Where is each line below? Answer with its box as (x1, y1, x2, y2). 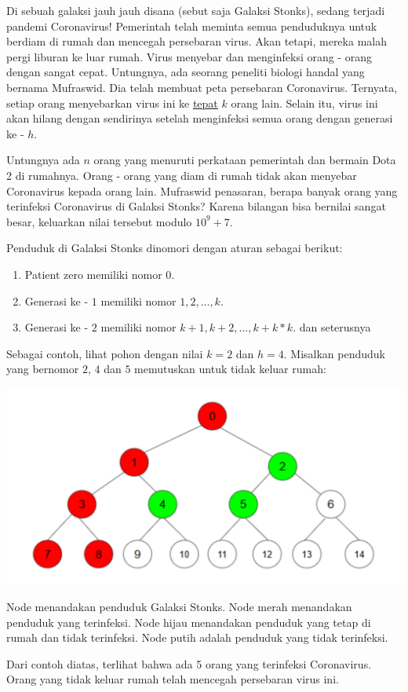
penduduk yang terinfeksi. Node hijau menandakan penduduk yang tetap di (6, 613, 371, 630)
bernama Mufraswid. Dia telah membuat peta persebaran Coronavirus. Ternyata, (6, 79, 398, 95)
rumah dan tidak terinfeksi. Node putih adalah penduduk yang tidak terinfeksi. (6, 629, 388, 646)
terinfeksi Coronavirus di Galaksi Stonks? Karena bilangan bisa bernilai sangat (6, 198, 386, 214)
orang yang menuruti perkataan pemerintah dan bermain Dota (93, 152, 396, 168)
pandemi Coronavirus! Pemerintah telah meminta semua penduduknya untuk (6, 17, 377, 34)
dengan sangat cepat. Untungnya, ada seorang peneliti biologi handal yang (6, 64, 365, 80)
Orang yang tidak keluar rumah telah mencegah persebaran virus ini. (6, 671, 339, 687)
